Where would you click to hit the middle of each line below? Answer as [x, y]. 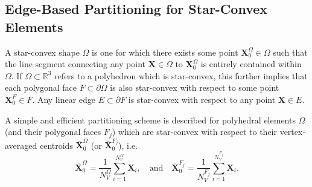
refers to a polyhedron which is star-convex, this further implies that [181, 75]
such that [290, 52]
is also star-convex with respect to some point [195, 87]
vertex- [293, 132]
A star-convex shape [42, 52]
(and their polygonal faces [53, 132]
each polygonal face [41, 87]
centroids [56, 145]
